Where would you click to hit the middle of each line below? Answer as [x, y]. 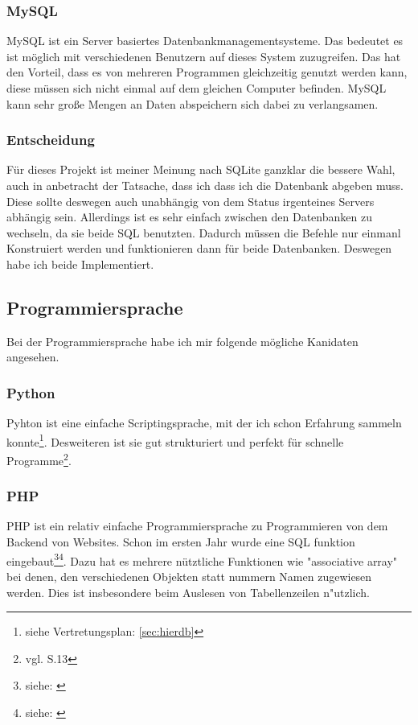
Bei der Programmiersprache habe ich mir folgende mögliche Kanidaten [182, 341]
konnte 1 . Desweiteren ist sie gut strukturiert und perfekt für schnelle [175, 440]
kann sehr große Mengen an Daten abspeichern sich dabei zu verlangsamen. [193, 103]
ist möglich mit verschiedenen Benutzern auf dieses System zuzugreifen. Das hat [204, 56]
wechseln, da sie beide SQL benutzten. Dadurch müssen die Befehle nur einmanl [204, 232]
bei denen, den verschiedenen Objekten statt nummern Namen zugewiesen [189, 576]
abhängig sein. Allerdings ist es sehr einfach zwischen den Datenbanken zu [189, 217]
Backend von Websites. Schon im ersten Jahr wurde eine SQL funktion [181, 542]
